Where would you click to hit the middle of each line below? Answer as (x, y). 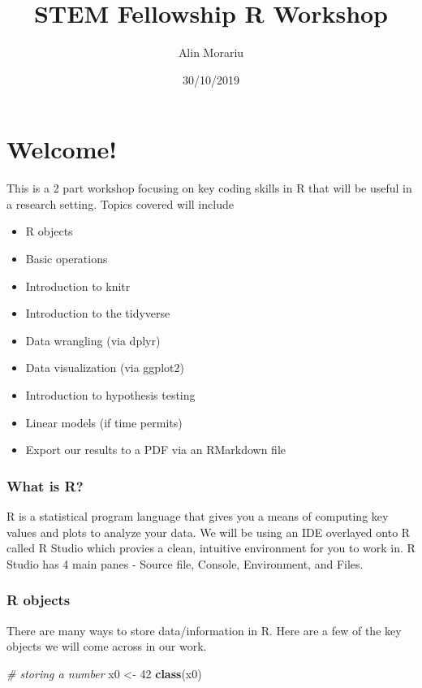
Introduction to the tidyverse (98, 313)
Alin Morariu (211, 52)
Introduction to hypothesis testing (110, 395)
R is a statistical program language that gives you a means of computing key (198, 516)
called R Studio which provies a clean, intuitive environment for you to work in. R (211, 548)
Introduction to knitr (78, 286)
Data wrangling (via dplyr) (93, 340)
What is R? (45, 485)
